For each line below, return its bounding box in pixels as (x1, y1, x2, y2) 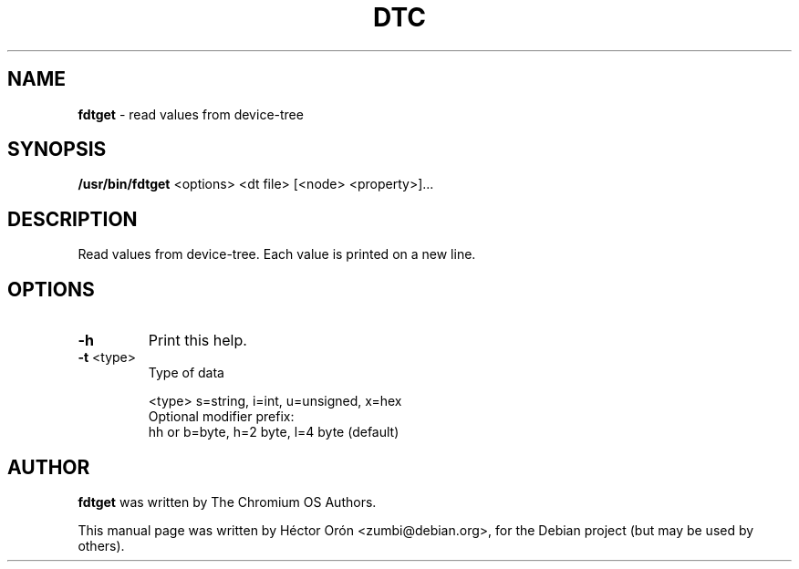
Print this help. (148, 331, 247, 350)
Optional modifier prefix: (148, 409, 295, 425)
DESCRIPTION (7, 207, 138, 231)
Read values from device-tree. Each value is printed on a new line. (78, 246, 476, 263)
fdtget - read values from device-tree (78, 106, 304, 122)
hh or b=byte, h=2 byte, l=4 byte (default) (148, 424, 399, 440)
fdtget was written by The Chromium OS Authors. (78, 493, 377, 510)
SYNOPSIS (7, 138, 107, 161)
